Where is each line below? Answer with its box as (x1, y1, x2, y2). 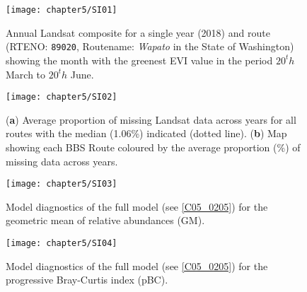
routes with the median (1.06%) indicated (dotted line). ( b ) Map (6, 126, 287, 141)
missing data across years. (6, 153, 118, 168)
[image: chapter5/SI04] (6, 238, 117, 248)
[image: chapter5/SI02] (6, 92, 117, 103)
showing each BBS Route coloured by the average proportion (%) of (6, 139, 301, 154)
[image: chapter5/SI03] (6, 179, 117, 189)
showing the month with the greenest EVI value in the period (6, 52, 273, 67)
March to (6, 66, 46, 81)
